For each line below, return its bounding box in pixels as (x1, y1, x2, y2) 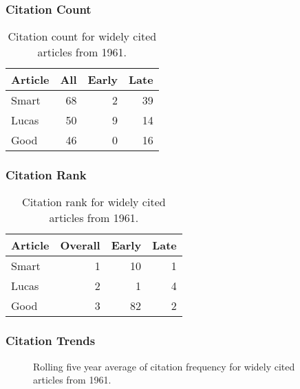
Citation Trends (6, 332, 96, 349)
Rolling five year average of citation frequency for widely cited (33, 359, 295, 373)
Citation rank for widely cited (22, 194, 166, 210)
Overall (60, 237, 100, 254)
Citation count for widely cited (8, 28, 157, 45)
